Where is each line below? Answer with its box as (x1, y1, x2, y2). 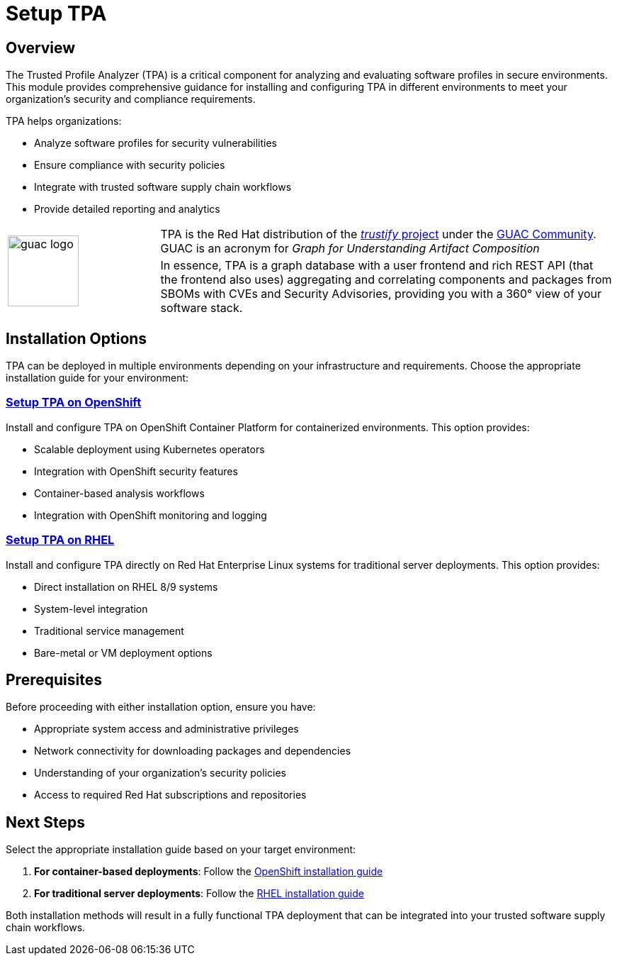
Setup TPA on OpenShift (6, 395, 142, 410)
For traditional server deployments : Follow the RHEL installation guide (34, 887, 364, 900)
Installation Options (6, 329, 147, 348)
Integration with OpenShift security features (34, 465, 238, 477)
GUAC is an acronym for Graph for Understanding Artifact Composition (160, 241, 540, 256)
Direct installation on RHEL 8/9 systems (34, 580, 218, 593)
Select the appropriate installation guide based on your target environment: (6, 843, 356, 856)
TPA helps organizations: (6, 115, 122, 128)
